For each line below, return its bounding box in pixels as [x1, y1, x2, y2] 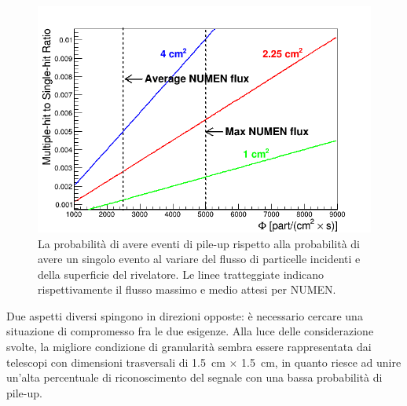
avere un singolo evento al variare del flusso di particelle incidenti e [38, 251, 361, 267]
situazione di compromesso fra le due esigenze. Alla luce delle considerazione [6, 323, 374, 339]
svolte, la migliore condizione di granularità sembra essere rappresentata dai [6, 338, 372, 355]
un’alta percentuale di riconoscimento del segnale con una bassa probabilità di [6, 369, 383, 386]
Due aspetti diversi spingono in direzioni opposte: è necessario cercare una [6, 307, 363, 324]
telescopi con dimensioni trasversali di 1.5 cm [6, 353, 225, 370]
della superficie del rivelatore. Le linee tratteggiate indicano [38, 265, 324, 282]
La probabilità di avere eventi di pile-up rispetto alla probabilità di [38, 235, 360, 251]
